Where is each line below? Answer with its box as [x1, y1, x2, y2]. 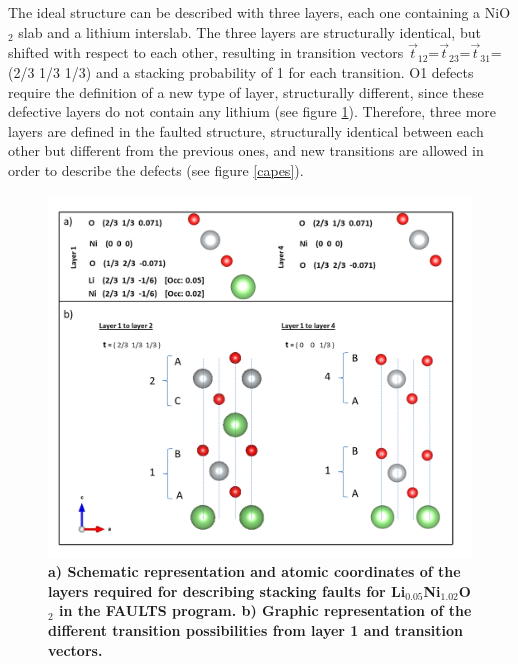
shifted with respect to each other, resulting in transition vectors [8, 42, 404, 63]
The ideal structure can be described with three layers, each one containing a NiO [8, 2, 511, 22]
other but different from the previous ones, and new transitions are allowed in [8, 140, 484, 161]
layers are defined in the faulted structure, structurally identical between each [8, 120, 484, 141]
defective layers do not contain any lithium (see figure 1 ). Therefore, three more [8, 101, 497, 122]
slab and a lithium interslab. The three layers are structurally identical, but [18, 21, 481, 42]
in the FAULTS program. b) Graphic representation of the [59, 600, 472, 621]
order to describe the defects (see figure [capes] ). [8, 159, 304, 180]
